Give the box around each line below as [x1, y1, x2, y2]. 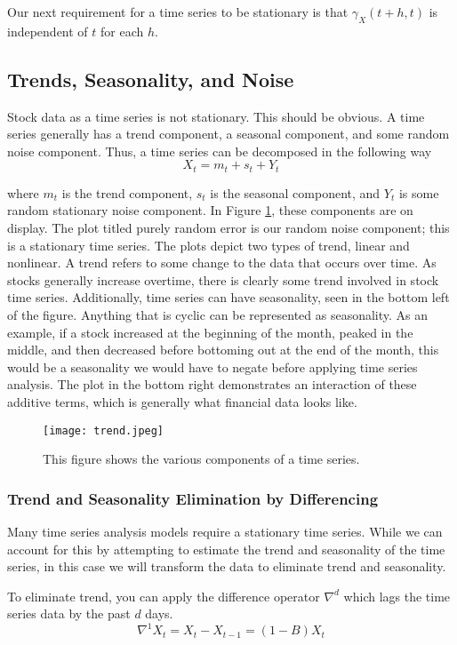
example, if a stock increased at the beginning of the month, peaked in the [7, 322, 413, 341]
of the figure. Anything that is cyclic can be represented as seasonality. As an [7, 305, 429, 323]
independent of [7, 21, 88, 40]
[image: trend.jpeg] [43, 424, 164, 437]
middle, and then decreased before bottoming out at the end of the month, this [7, 340, 439, 359]
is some [398, 183, 439, 202]
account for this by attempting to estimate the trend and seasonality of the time [7, 539, 445, 558]
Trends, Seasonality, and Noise [7, 65, 294, 92]
